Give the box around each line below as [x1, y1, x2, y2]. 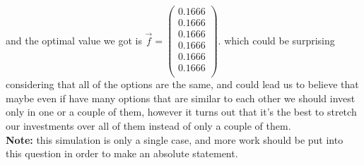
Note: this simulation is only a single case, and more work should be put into [6, 132, 344, 147]
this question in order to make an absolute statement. [6, 146, 238, 161]
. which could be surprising [218, 32, 335, 47]
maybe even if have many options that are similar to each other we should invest [6, 90, 356, 105]
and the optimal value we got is [6, 32, 142, 47]
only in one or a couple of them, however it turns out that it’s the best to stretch [6, 104, 357, 119]
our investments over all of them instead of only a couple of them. [6, 118, 291, 133]
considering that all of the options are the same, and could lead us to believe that [6, 77, 359, 92]
